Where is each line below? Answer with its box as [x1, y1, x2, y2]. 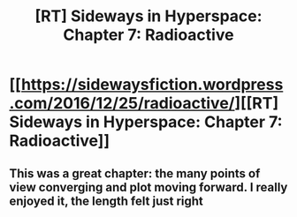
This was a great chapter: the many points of [9, 166, 261, 181]
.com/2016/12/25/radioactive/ [9, 94, 235, 114]
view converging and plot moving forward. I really [9, 179, 288, 195]
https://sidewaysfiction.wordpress [20, 75, 284, 94]
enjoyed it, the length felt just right [9, 193, 203, 208]
